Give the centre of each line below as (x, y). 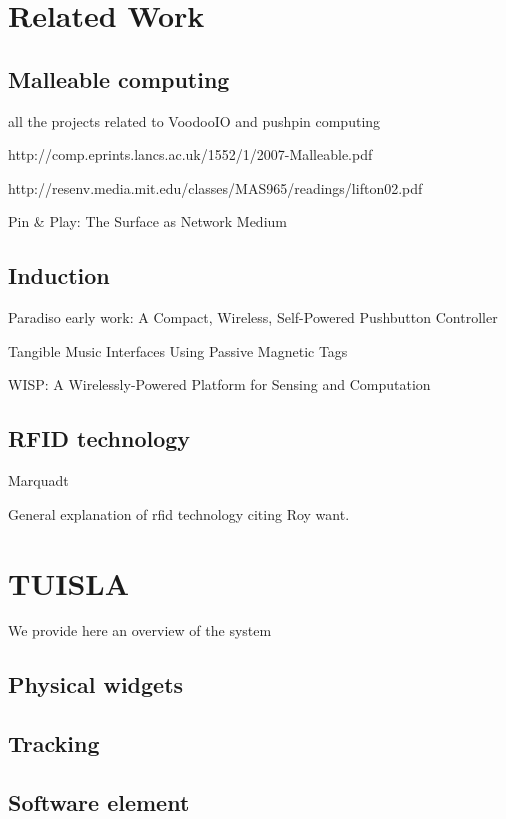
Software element (99, 802)
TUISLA (68, 582)
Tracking (54, 743)
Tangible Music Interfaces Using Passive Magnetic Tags (178, 350)
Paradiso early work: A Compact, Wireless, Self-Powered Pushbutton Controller (253, 317)
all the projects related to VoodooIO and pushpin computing (194, 120)
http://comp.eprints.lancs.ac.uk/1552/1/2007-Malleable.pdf (190, 154)
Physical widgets (96, 684)
